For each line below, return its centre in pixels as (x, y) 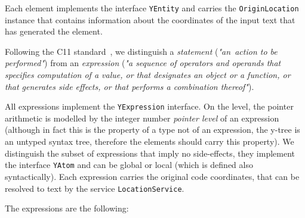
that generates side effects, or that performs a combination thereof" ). (130, 86)
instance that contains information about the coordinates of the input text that (150, 19)
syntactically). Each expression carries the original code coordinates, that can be (152, 176)
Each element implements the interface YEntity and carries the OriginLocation (152, 8)
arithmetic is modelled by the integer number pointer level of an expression (142, 118)
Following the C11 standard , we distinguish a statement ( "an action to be (141, 51)
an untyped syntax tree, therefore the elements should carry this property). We (150, 141)
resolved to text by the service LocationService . (95, 188)
